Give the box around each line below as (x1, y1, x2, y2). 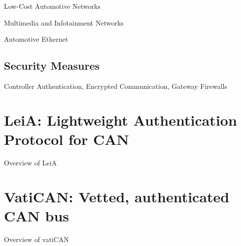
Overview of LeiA (4, 157, 57, 167)
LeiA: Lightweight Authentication (4, 109, 237, 130)
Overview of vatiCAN (4, 234, 69, 244)
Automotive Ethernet (4, 34, 69, 44)
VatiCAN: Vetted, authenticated (4, 186, 230, 206)
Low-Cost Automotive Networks (4, 1, 101, 11)
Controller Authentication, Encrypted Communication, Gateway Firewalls (4, 81, 228, 91)
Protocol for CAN (4, 129, 129, 149)
